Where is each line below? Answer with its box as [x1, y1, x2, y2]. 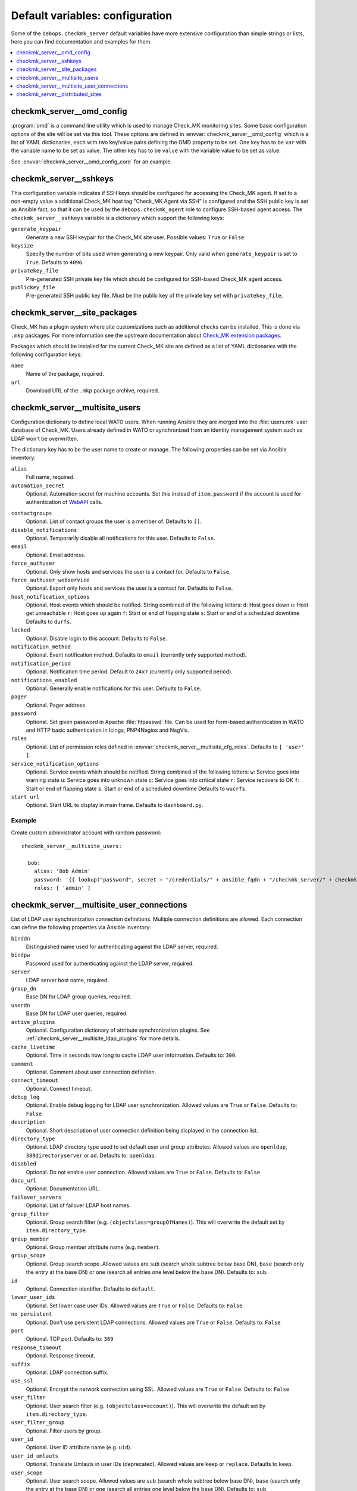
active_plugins [11, 1019, 56, 1025]
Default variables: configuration [11, 9, 173, 22]
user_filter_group [11, 1419, 65, 1426]
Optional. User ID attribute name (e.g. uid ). [26, 1444, 132, 1451]
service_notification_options [11, 760, 99, 767]
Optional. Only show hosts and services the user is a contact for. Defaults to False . [26, 568, 231, 575]
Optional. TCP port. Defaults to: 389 [26, 1335, 114, 1342]
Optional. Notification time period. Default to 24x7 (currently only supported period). [26, 668, 233, 675]
